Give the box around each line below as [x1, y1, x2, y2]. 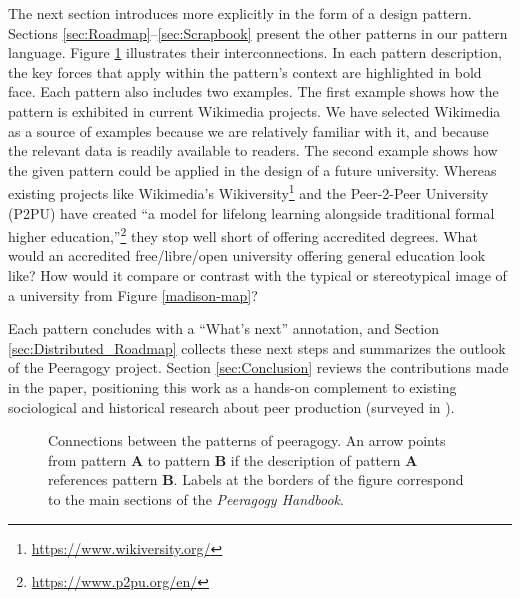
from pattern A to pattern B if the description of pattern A [48, 449, 418, 470]
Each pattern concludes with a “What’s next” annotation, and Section [8, 318, 439, 339]
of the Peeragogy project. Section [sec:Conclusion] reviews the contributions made [8, 357, 509, 378]
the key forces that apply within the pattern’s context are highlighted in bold [8, 61, 482, 82]
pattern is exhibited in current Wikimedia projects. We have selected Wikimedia [8, 100, 501, 121]
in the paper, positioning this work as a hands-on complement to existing [8, 377, 457, 397]
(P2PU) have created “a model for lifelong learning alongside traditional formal [8, 202, 495, 223]
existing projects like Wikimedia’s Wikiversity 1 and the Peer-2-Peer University [8, 180, 489, 203]
